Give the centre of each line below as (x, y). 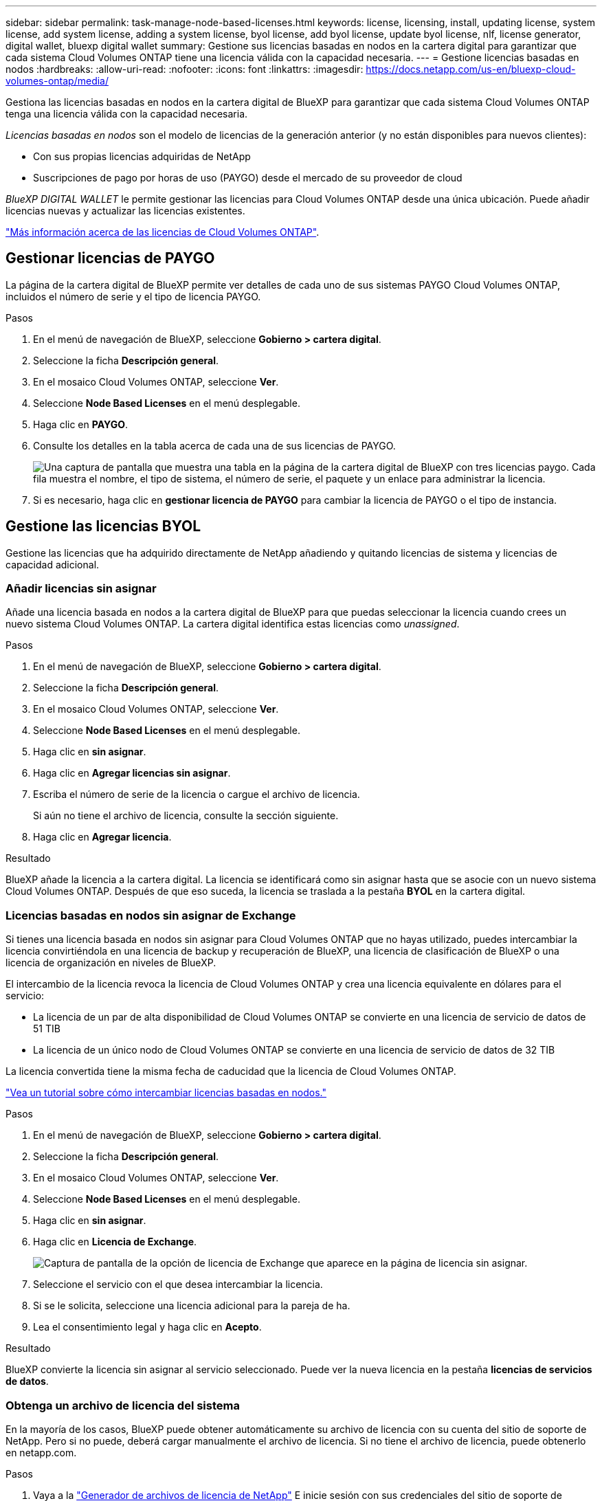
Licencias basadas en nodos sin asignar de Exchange (151, 915)
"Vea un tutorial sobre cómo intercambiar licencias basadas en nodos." (166, 1093)
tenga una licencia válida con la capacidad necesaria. (127, 114)
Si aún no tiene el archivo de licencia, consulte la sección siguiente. (186, 816)
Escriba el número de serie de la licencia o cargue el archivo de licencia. (197, 794)
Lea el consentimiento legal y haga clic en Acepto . (147, 1327)
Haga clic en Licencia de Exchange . (115, 1242)
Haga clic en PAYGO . (80, 424)
